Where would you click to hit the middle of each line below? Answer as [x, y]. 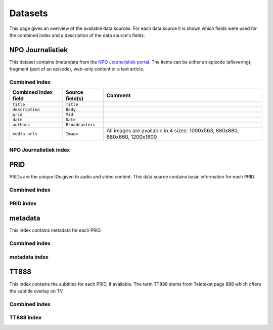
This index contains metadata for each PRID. [56, 230]
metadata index [29, 257]
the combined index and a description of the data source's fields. [77, 35]
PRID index [23, 203]
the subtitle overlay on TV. [37, 291]
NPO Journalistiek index [40, 150]
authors [21, 125]
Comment [119, 95]
